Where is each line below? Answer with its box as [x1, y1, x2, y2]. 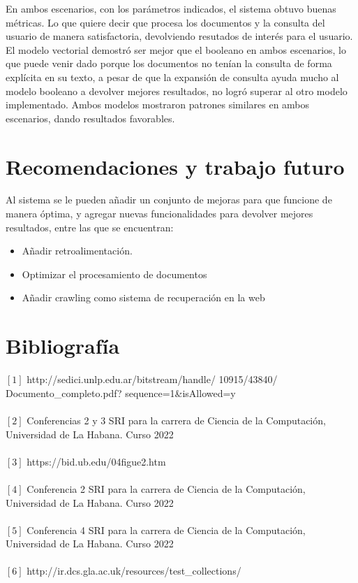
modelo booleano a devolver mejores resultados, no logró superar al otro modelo [6, 83, 348, 98]
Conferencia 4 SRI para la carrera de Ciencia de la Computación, [27, 522, 306, 537]
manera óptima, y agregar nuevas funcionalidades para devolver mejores [6, 206, 313, 221]
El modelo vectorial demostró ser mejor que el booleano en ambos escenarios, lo [6, 42, 346, 57]
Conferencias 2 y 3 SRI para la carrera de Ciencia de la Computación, [27, 412, 326, 427]
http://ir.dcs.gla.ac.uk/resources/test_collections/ [27, 563, 241, 578]
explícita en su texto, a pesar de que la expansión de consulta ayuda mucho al [6, 69, 339, 84]
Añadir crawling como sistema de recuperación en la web [22, 290, 265, 305]
